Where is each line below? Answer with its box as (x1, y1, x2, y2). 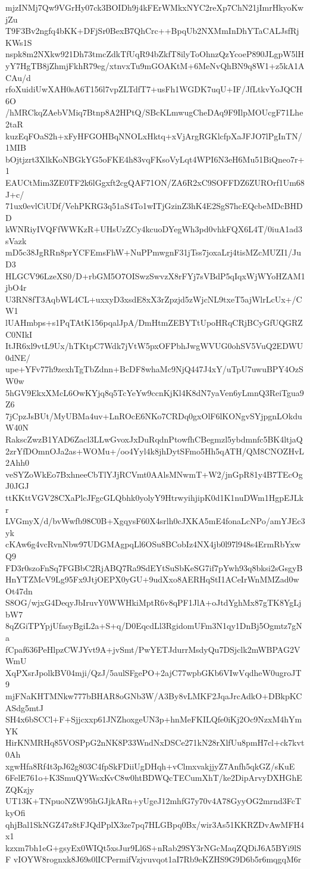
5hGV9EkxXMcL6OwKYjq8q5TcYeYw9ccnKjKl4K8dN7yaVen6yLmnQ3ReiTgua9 (5, 386, 304, 398)
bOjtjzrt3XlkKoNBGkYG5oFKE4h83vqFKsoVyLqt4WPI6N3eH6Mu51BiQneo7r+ (5, 152, 305, 165)
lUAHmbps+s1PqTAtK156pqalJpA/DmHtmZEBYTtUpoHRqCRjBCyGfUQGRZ (5, 316, 303, 329)
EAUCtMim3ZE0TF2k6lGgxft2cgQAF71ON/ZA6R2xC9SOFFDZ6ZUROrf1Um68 (5, 176, 305, 188)
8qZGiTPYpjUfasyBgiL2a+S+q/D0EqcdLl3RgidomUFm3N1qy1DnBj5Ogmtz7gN (5, 619, 302, 632)
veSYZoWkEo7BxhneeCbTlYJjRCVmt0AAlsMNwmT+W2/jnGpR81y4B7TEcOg (5, 468, 303, 480)
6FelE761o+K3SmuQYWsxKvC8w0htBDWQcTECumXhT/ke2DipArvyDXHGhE (5, 771, 302, 784)
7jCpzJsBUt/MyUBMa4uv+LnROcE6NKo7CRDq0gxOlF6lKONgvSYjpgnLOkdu (5, 409, 302, 422)
